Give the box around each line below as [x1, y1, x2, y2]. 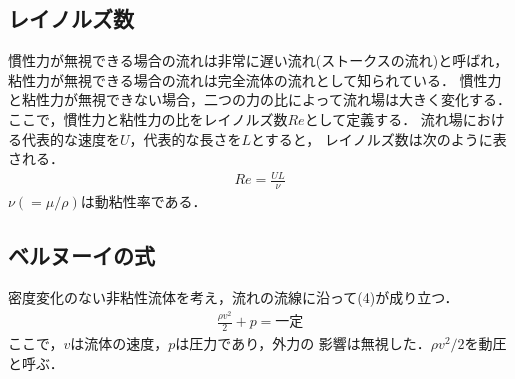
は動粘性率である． [80, 191, 207, 212]
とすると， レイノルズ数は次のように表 [251, 128, 507, 149]
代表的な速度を [21, 128, 120, 149]
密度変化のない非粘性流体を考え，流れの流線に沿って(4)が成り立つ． [8, 286, 459, 307]
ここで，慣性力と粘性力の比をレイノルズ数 [8, 108, 288, 129]
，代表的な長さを [129, 128, 242, 149]
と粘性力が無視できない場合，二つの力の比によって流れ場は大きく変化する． [8, 89, 511, 110]
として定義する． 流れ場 [304, 108, 463, 129]
